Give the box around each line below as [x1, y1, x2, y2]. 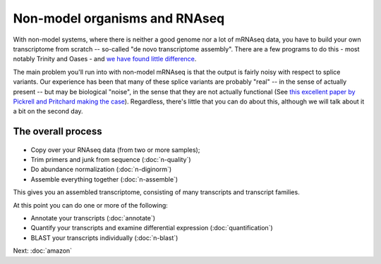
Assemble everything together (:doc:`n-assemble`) [30, 175, 179, 183]
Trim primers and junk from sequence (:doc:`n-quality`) [30, 156, 191, 164]
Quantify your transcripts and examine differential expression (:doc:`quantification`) [30, 224, 273, 232]
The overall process [13, 125, 102, 137]
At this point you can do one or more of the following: [13, 201, 169, 209]
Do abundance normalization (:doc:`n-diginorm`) [30, 165, 172, 174]
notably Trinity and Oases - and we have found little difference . [13, 55, 197, 63]
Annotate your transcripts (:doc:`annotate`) [30, 214, 155, 222]
